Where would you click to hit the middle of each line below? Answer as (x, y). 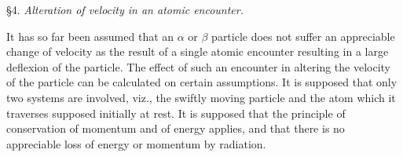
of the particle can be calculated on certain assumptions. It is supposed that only (202, 82)
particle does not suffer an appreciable (303, 36)
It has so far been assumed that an (90, 36)
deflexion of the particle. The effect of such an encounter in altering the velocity (199, 66)
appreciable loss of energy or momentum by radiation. (136, 143)
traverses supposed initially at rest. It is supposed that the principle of (176, 113)
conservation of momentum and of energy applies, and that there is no (176, 128)
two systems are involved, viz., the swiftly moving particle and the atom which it (201, 97)
